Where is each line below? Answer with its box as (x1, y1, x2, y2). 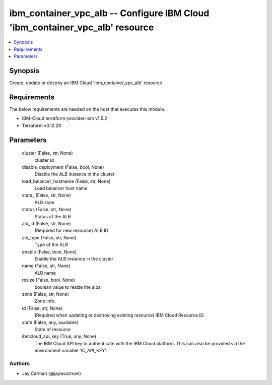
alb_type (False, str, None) (22, 234, 77, 240)
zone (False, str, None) (22, 291, 69, 297)
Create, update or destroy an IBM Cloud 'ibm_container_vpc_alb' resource (9, 80, 162, 86)
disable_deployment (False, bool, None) (22, 164, 104, 170)
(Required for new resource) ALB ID (34, 227, 108, 234)
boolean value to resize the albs (34, 284, 101, 290)
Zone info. (34, 298, 56, 304)
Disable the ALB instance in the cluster (34, 171, 115, 177)
